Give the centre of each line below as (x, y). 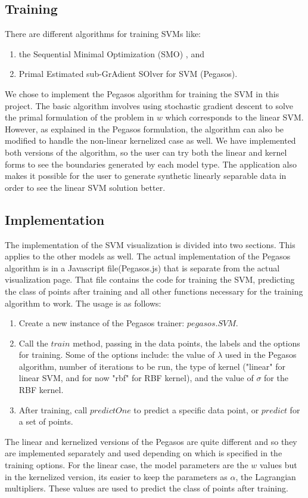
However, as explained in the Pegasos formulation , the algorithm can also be (144, 129)
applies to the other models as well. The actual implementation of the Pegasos (148, 256)
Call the (33, 343)
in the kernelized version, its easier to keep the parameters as (116, 476)
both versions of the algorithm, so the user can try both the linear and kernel (146, 152)
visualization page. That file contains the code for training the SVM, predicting (150, 279)
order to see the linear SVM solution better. (85, 187)
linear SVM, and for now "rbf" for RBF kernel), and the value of (136, 378)
